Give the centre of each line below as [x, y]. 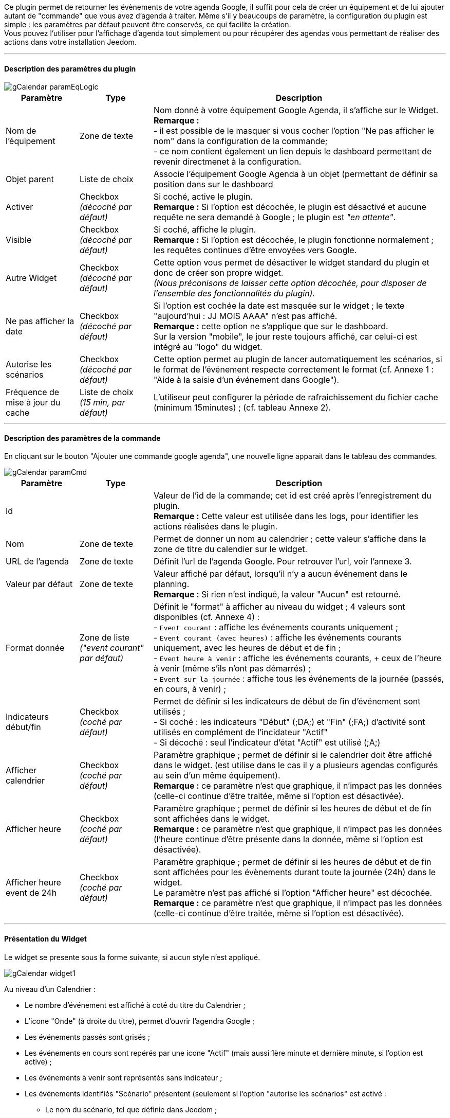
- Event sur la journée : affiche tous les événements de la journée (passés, [299, 679]
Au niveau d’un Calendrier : [50, 989]
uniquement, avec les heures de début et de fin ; [247, 648]
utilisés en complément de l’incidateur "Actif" [240, 732]
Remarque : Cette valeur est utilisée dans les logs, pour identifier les [286, 516]
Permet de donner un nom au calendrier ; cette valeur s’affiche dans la [290, 539]
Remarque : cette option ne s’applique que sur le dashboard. [271, 326]
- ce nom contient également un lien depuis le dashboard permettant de [293, 152]
